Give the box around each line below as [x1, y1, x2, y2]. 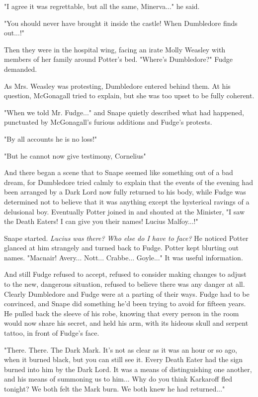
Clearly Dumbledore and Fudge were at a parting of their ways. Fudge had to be [4, 288, 250, 299]
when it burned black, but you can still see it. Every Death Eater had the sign [4, 354, 243, 365]
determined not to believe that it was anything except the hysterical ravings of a [4, 196, 250, 206]
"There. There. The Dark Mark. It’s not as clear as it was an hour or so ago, [4, 344, 237, 355]
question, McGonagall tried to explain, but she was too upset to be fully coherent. [4, 90, 255, 101]
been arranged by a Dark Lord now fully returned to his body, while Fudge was [4, 187, 246, 197]
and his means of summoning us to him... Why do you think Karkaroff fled [4, 374, 232, 384]
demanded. [4, 63, 37, 74]
